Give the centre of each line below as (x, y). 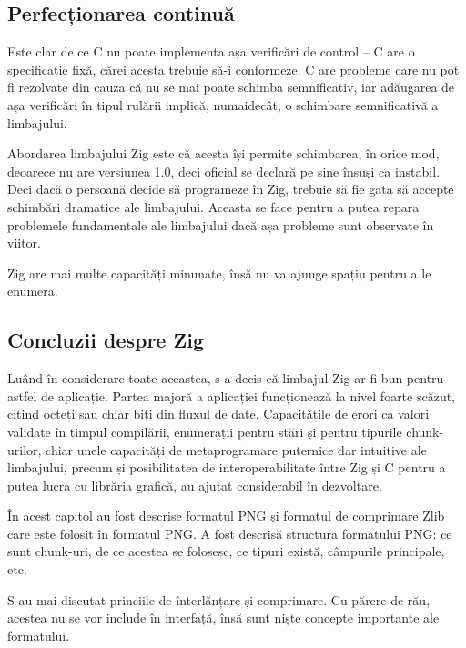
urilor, (25, 449)
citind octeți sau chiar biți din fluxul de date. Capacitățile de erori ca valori (218, 414)
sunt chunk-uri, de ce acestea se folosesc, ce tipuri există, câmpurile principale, (226, 551)
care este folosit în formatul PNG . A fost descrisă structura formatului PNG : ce (230, 533)
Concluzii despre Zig (106, 340)
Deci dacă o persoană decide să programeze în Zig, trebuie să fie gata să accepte (231, 189)
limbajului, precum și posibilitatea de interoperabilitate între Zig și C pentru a (227, 467)
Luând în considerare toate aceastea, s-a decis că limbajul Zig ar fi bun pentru (226, 378)
